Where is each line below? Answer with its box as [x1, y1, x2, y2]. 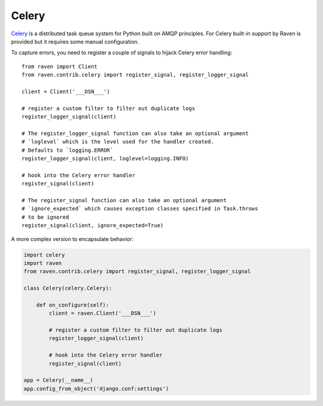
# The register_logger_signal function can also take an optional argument [22, 130, 249, 137]
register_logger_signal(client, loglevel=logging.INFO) [22, 155, 189, 162]
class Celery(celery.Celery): [23, 285, 112, 292]
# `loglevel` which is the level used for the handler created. [22, 138, 215, 145]
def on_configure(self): [36, 301, 109, 308]
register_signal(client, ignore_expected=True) [22, 222, 164, 229]
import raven [23, 260, 62, 266]
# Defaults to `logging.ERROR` [22, 146, 114, 154]
